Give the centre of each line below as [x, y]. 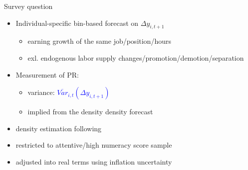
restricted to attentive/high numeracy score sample [94, 145]
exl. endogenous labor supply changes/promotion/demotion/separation [136, 57]
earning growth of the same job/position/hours [99, 41]
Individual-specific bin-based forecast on [77, 23]
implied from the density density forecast [90, 112]
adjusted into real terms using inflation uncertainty [94, 161]
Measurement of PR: [47, 74]
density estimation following [59, 128]
